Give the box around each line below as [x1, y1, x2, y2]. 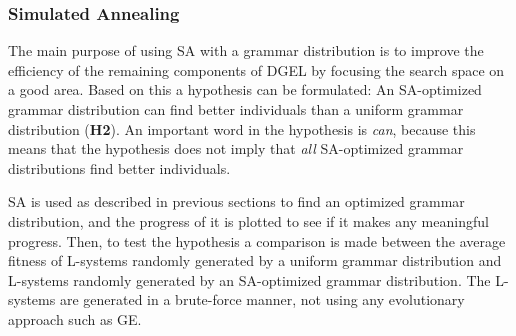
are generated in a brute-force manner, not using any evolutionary [59, 289, 465, 310]
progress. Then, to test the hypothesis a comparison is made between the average [8, 230, 506, 251]
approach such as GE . [8, 308, 142, 329]
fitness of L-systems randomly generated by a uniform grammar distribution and [8, 250, 502, 271]
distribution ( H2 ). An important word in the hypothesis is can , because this [8, 118, 476, 139]
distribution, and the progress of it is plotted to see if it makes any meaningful [8, 210, 489, 231]
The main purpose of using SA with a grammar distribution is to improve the [8, 40, 484, 61]
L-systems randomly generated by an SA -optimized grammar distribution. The [8, 269, 491, 290]
